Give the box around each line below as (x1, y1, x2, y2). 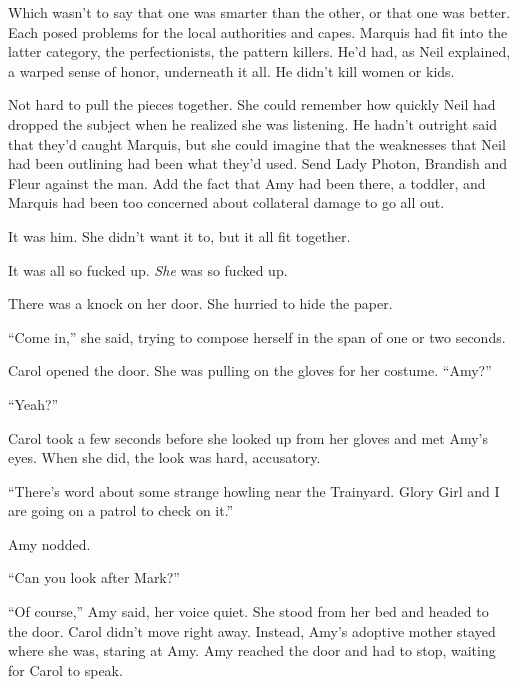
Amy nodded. (8, 533, 91, 554)
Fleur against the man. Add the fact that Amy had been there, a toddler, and (8, 172, 486, 193)
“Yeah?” (8, 393, 59, 414)
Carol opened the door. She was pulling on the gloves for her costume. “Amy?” (8, 360, 492, 381)
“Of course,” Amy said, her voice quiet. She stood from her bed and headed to (8, 601, 489, 622)
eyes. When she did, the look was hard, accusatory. (8, 447, 321, 468)
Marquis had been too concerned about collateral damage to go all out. (8, 192, 445, 213)
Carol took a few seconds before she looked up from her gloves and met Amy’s (8, 427, 488, 448)
